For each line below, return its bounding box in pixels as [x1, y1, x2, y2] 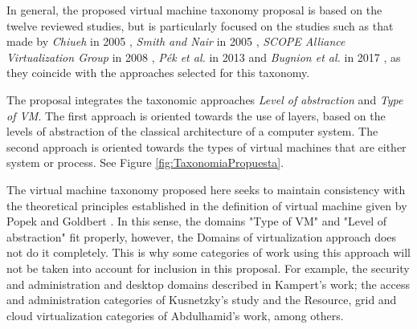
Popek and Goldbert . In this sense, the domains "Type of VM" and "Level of [6, 213, 387, 229]
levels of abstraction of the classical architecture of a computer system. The [6, 123, 378, 140]
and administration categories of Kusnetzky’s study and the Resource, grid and [6, 291, 397, 308]
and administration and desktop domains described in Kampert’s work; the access [6, 275, 410, 292]
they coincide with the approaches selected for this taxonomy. [6, 64, 310, 81]
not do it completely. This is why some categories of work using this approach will [6, 244, 411, 261]
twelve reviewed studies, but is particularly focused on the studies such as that [6, 17, 394, 34]
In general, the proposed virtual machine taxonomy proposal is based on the [6, 2, 382, 18]
